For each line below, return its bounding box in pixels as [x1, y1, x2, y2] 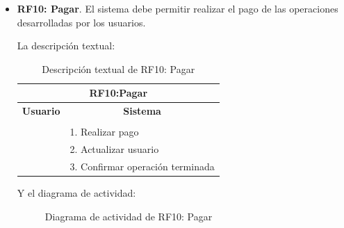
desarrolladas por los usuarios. [17, 15, 146, 29]
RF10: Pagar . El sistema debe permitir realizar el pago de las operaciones [17, 1, 338, 15]
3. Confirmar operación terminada [69, 159, 215, 173]
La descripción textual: [17, 38, 115, 53]
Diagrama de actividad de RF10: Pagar [44, 209, 213, 223]
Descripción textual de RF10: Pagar [42, 61, 195, 76]
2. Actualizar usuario [69, 142, 159, 156]
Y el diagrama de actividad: [17, 186, 136, 200]
